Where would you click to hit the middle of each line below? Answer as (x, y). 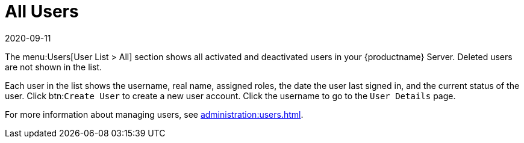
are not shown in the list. (53, 67)
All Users (42, 11)
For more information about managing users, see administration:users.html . (154, 114)
